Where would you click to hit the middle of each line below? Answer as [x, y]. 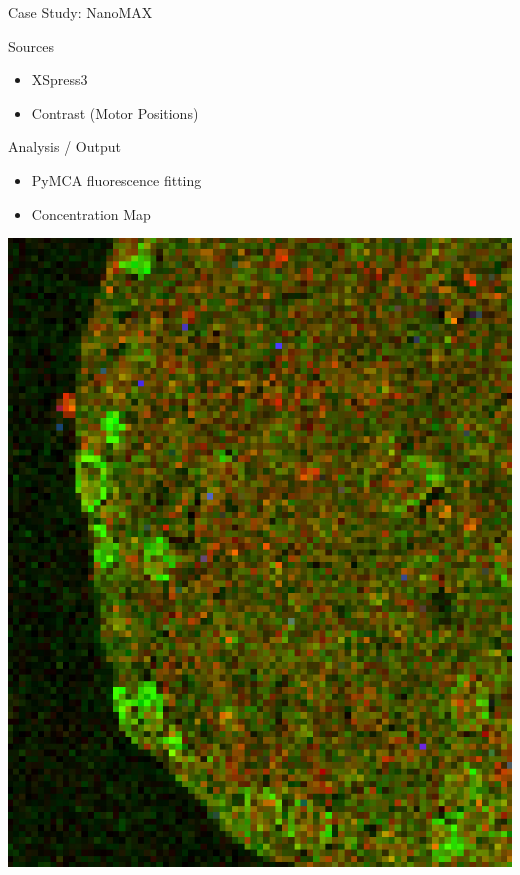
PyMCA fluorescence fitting [116, 179]
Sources [31, 45]
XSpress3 [59, 79]
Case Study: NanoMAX [80, 12]
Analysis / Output [64, 146]
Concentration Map [91, 213]
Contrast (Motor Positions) [115, 112]
